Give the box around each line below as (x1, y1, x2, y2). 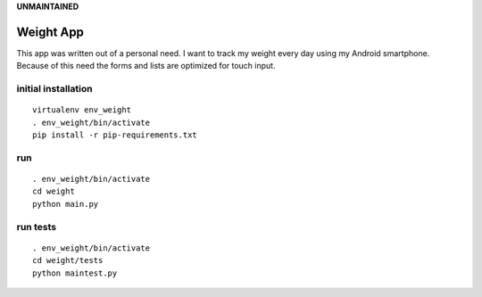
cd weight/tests (32, 255, 104, 266)
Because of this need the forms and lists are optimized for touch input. (16, 61, 276, 71)
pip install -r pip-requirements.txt (32, 130, 198, 140)
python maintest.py (32, 268, 118, 278)
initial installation (16, 83, 93, 95)
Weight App (16, 24, 85, 39)
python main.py (32, 199, 99, 209)
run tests (16, 220, 57, 233)
